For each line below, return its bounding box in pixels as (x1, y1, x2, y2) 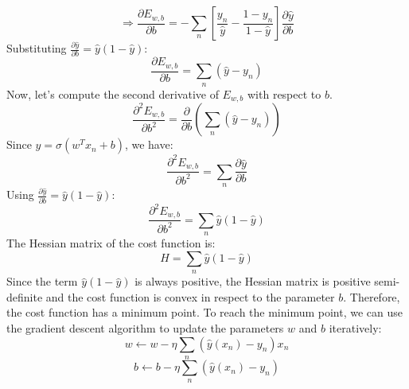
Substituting (6, 40, 67, 56)
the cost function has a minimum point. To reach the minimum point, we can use (6, 304, 403, 321)
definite (6, 288, 43, 305)
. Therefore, (343, 288, 400, 305)
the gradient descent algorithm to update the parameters (6, 320, 284, 336)
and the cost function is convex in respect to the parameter (45, 288, 335, 305)
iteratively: (329, 320, 382, 336)
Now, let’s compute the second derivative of (6, 85, 219, 102)
